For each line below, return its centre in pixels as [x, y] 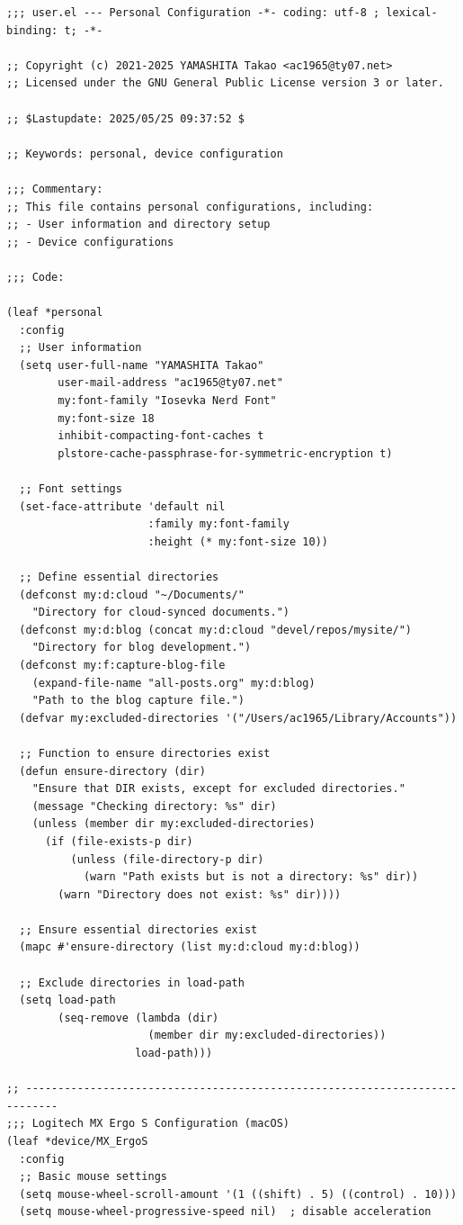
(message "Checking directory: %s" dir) [154, 806]
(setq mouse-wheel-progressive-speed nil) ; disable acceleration [225, 1212]
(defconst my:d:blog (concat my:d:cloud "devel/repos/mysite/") [216, 630]
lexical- [412, 13]
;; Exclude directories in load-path [132, 982]
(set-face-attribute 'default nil [122, 506]
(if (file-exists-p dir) [119, 841]
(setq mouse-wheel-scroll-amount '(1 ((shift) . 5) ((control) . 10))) [238, 1194]
